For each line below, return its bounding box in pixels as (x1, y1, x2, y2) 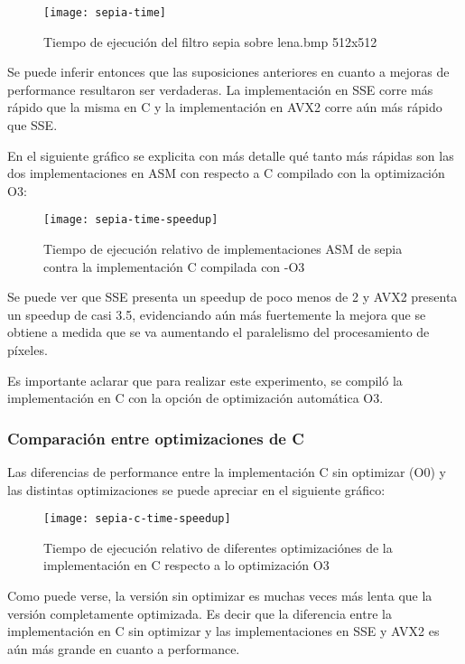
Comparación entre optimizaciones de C (7, 426, 304, 449)
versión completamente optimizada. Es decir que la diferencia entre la (7, 603, 392, 622)
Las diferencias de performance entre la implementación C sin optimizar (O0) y (7, 463, 446, 482)
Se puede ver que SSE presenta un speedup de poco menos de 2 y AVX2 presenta (7, 287, 458, 306)
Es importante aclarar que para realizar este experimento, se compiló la (7, 370, 403, 389)
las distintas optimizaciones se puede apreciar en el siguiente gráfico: (7, 480, 386, 499)
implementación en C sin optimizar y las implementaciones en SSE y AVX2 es (7, 622, 440, 641)
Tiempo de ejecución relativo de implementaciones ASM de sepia (43, 239, 403, 258)
